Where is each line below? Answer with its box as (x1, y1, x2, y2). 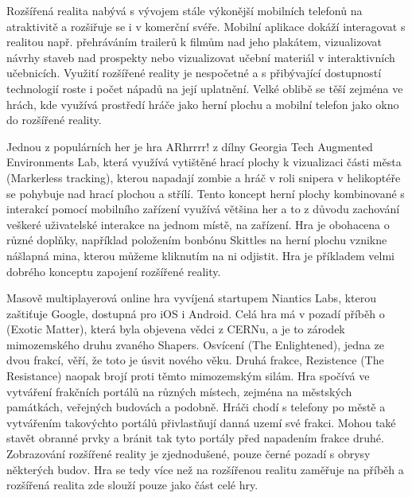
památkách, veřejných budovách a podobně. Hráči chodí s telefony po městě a (6, 399, 386, 415)
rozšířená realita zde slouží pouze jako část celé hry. (6, 477, 258, 493)
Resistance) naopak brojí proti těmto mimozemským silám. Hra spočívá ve (6, 368, 370, 384)
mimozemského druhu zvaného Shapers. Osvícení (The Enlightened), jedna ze (6, 336, 384, 352)
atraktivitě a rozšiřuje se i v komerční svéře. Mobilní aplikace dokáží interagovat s (6, 18, 406, 34)
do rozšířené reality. (6, 111, 102, 128)
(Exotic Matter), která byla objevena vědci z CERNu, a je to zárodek (6, 321, 345, 337)
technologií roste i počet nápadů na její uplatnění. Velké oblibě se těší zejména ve (6, 80, 403, 96)
